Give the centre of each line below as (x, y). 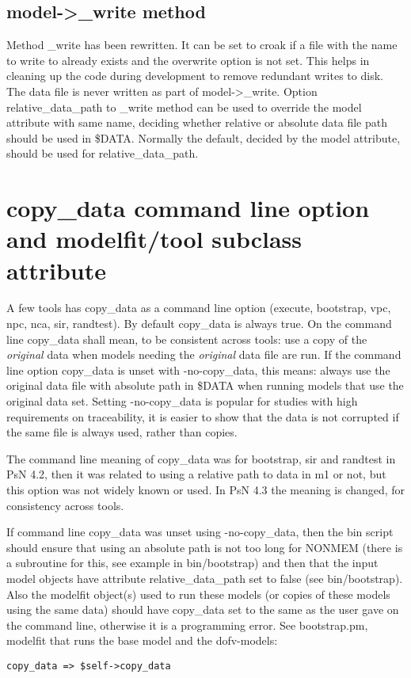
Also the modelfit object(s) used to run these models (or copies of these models (198, 594)
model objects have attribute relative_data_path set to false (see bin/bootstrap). (205, 578)
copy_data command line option (188, 208)
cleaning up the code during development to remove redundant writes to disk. (195, 76)
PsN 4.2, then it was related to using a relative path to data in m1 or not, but (196, 474)
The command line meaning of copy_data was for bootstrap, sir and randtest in (201, 458)
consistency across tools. (65, 505)
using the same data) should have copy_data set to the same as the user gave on (203, 609)
